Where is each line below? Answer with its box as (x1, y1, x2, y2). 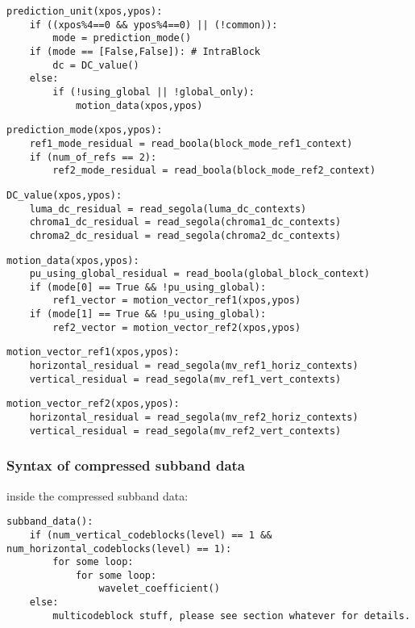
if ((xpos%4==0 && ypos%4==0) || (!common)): (29, 19, 278, 31)
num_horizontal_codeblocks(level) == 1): (6, 542, 232, 555)
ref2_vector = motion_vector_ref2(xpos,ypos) (52, 321, 301, 333)
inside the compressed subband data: (6, 487, 189, 504)
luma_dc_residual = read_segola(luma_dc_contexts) (29, 203, 307, 215)
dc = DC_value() (52, 59, 139, 71)
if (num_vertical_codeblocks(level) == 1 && (29, 529, 272, 541)
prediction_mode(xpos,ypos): (6, 124, 163, 136)
